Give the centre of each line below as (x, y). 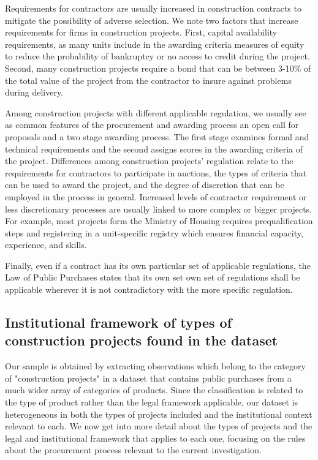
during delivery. (34, 92)
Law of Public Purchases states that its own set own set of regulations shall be (153, 277)
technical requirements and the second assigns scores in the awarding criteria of (154, 149)
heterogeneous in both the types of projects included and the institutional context (159, 414)
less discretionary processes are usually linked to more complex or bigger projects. (159, 209)
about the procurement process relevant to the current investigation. (133, 450)
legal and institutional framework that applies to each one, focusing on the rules (155, 438)
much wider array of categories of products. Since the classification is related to (154, 390)
